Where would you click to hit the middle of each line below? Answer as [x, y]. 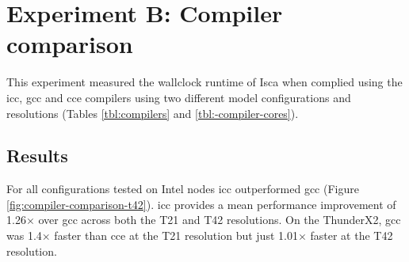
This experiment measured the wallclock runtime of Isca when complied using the [204, 82]
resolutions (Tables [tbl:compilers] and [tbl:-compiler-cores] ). [153, 113]
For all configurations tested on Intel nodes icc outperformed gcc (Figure [183, 189]
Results [37, 156]
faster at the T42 [352, 235]
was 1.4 [24, 235]
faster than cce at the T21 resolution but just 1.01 [176, 235]
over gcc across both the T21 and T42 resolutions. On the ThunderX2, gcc [220, 220]
